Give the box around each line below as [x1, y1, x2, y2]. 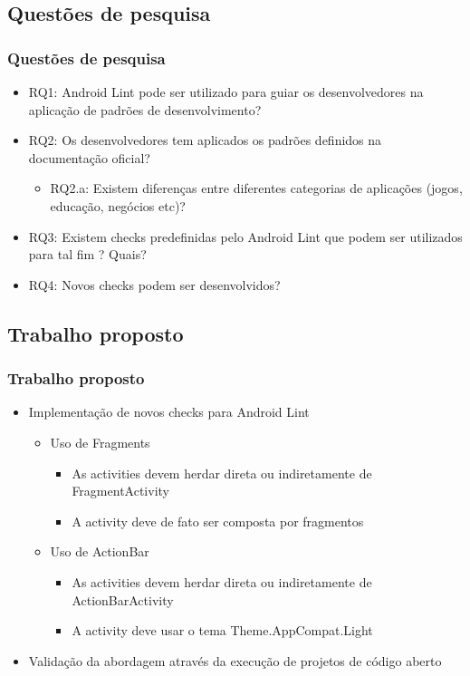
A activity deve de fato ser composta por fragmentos [72, 511, 364, 530]
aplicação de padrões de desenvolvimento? [28, 100, 262, 119]
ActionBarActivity [72, 590, 174, 609]
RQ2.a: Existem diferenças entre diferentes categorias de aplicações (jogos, [50, 179, 463, 198]
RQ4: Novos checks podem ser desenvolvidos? [28, 275, 281, 294]
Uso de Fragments [50, 432, 150, 451]
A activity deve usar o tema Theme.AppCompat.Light [72, 621, 373, 640]
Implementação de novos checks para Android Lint [28, 402, 310, 421]
